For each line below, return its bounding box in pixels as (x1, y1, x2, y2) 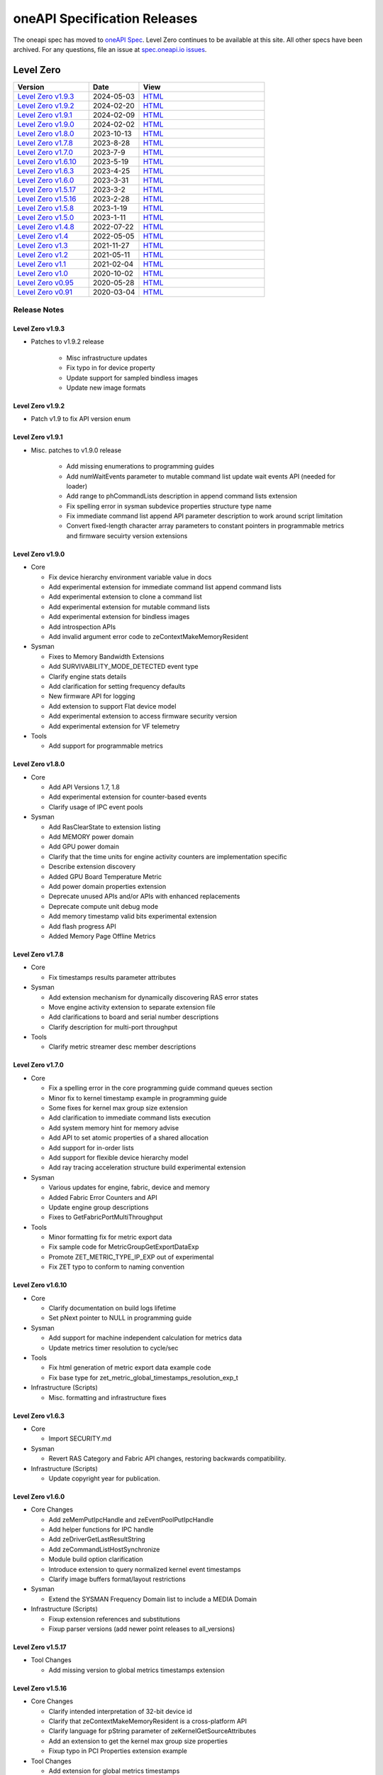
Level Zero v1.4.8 (17, 222, 74, 231)
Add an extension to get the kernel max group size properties (48, 1737, 228, 1745)
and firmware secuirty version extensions (66, 531, 188, 540)
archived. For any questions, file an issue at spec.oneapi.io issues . (13, 45, 207, 53)
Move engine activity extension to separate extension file (48, 1003, 216, 1011)
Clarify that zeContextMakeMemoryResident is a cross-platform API (48, 1717, 248, 1725)
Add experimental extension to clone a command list (48, 593, 202, 601)
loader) (66, 481, 88, 490)
